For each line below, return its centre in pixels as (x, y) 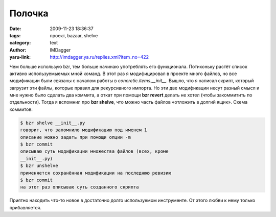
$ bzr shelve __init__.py (53, 123)
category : (20, 43)
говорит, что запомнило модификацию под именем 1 (84, 130)
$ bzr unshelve (39, 166)
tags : (15, 35)
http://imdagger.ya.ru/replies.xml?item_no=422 (99, 57)
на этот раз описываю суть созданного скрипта (79, 187)
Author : (18, 50)
